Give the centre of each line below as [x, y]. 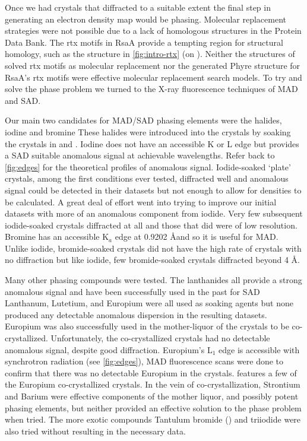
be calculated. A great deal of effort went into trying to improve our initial [141, 202]
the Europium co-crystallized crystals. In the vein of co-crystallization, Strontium [153, 384]
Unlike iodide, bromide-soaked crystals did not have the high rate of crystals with [153, 248]
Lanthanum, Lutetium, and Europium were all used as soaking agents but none [149, 303]
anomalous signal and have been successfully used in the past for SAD [132, 291]
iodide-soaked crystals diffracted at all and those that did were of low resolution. [151, 225]
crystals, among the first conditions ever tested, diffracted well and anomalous [147, 178]
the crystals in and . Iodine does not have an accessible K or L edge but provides [152, 143]
